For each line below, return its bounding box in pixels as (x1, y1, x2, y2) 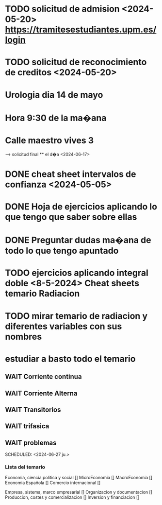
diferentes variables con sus (5, 321, 122, 331)
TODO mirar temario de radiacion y (5, 310, 148, 321)
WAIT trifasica (5, 422, 49, 431)
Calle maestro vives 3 (5, 135, 94, 146)
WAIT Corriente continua (5, 373, 82, 381)
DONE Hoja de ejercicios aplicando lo (5, 201, 158, 212)
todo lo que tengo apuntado (5, 245, 119, 256)
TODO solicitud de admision (5, 3, 120, 15)
